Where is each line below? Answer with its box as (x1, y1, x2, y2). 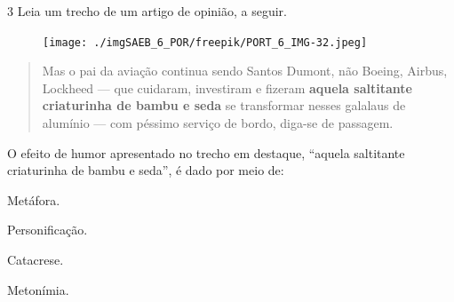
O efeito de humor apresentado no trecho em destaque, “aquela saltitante (7, 143, 405, 162)
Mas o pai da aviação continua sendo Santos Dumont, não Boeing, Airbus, (42, 61, 448, 80)
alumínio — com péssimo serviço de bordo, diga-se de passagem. (42, 114, 394, 132)
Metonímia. (7, 280, 69, 298)
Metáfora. (7, 190, 60, 209)
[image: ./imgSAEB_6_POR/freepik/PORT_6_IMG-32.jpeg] (43, 36, 368, 49)
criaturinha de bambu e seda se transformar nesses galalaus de (42, 96, 406, 115)
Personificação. (7, 220, 88, 239)
